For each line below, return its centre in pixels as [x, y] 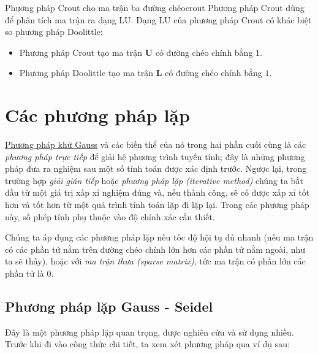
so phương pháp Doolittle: [54, 32]
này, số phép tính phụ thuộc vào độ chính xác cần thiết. [110, 216]
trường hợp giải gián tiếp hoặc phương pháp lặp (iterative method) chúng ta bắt [154, 180]
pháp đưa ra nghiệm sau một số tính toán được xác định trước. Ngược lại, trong [156, 168]
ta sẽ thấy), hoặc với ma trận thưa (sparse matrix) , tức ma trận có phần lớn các [155, 261]
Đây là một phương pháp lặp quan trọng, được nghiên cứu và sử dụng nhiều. [150, 332]
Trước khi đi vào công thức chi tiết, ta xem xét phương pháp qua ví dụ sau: [147, 344]
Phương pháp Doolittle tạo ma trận [86, 73]
